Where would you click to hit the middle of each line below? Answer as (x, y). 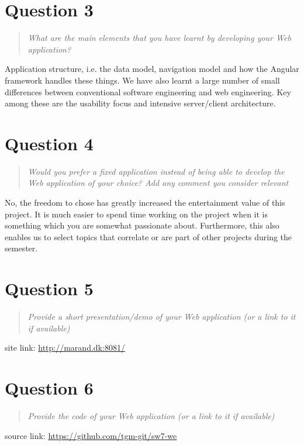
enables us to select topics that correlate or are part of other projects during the (148, 236)
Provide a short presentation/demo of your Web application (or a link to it (162, 317)
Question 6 (49, 388)
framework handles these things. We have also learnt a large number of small (142, 80)
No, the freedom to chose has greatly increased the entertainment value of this (145, 202)
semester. (21, 248)
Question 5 (49, 288)
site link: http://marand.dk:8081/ (65, 348)
